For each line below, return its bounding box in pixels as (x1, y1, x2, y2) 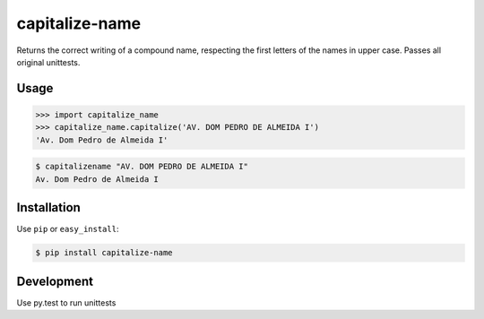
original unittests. (16, 56, 81, 67)
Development (16, 273, 94, 289)
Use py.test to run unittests (16, 297, 117, 308)
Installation (16, 200, 81, 215)
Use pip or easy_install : (16, 224, 119, 235)
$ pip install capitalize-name (35, 247, 174, 258)
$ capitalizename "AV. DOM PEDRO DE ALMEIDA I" (35, 161, 248, 172)
